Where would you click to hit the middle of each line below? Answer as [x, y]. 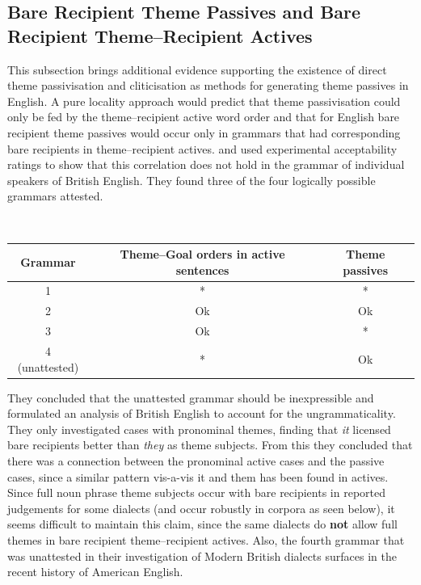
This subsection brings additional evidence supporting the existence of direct [197, 69]
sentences [202, 269]
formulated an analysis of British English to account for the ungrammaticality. [202, 413]
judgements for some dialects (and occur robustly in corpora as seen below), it [201, 508]
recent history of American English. [95, 572]
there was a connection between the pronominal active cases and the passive [196, 461]
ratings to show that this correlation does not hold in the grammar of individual [206, 164]
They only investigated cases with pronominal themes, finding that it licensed [199, 429]
